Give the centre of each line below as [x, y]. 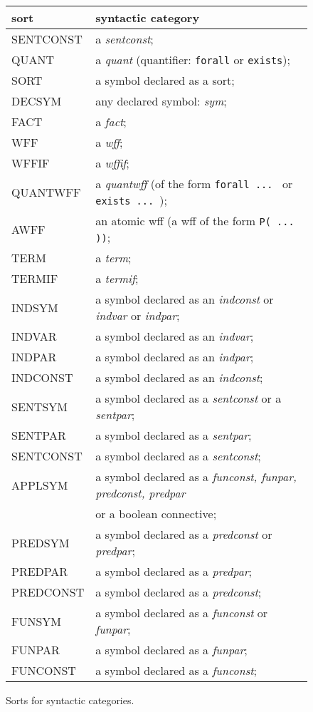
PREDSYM [41, 542]
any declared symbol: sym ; [161, 101]
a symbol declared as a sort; [165, 80]
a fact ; [111, 122]
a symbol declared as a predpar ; [174, 571]
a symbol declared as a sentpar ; [174, 435]
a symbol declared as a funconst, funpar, [196, 476]
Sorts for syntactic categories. [70, 700]
